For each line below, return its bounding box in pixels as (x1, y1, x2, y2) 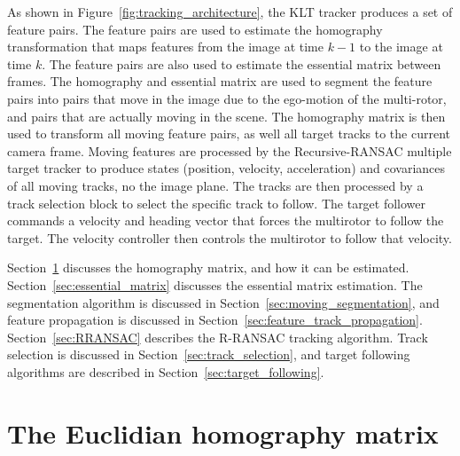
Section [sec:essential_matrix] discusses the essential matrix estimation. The (7, 275, 423, 294)
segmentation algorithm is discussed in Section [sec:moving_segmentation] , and (7, 293, 440, 311)
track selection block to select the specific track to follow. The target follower (7, 193, 426, 212)
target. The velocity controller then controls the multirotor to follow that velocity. (7, 228, 452, 247)
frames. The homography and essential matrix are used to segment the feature (7, 72, 433, 90)
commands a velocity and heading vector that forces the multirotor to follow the (7, 211, 444, 230)
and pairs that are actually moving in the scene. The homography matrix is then (7, 106, 446, 125)
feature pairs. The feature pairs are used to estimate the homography (7, 20, 383, 38)
